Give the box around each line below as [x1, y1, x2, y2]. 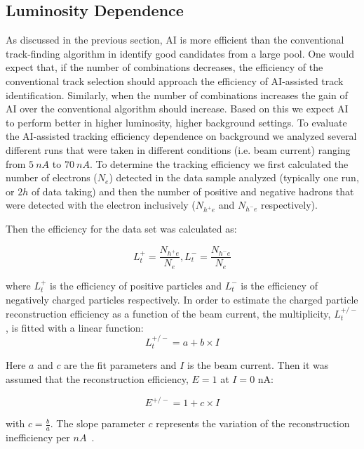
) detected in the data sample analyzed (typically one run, [109, 170, 359, 185]
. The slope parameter [50, 416, 145, 431]
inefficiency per [6, 429, 70, 444]
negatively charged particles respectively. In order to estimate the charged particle [6, 292, 358, 306]
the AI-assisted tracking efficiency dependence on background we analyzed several [6, 129, 357, 143]
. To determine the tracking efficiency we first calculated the [89, 156, 349, 171]
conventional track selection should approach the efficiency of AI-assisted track [6, 73, 344, 88]
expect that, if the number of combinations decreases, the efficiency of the [6, 60, 323, 74]
